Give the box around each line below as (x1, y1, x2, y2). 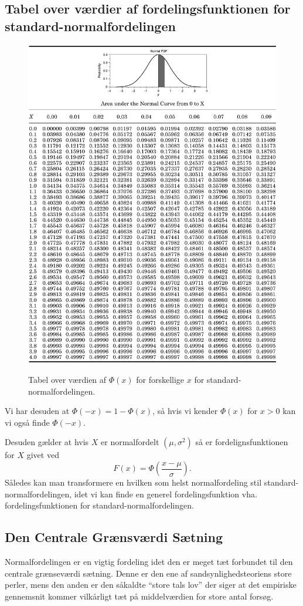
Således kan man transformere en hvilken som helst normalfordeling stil (5, 476, 262, 488)
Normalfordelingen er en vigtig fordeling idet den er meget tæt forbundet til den (5, 555, 293, 567)
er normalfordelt (101, 436, 159, 448)
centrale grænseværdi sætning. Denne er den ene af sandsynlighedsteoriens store (5, 567, 292, 579)
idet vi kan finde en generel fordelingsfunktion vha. (74, 487, 257, 500)
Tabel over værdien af (28, 373, 107, 386)
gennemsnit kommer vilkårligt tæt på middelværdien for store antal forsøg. (5, 590, 274, 602)
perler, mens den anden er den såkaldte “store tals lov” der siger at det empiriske (5, 578, 297, 591)
